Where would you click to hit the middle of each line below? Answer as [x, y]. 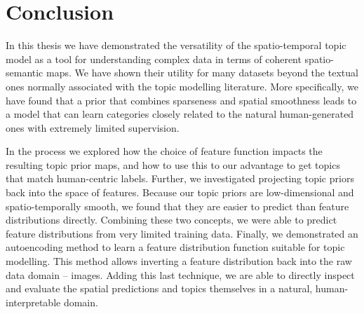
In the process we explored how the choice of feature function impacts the [164, 151]
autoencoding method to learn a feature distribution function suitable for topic [175, 247]
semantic [25, 73]
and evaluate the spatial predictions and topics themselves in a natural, [159, 288]
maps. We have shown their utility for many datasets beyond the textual [202, 73]
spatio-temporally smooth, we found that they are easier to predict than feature [177, 206]
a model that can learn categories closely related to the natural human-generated [180, 114]
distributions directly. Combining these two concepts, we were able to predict [171, 220]
